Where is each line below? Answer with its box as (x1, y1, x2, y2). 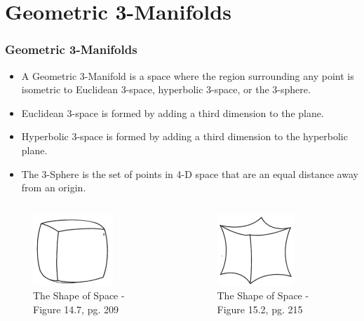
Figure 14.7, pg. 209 (33, 301, 119, 316)
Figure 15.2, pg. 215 (217, 301, 303, 316)
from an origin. (21, 180, 86, 195)
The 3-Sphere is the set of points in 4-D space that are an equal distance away (21, 166, 358, 181)
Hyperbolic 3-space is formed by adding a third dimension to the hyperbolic (21, 129, 348, 144)
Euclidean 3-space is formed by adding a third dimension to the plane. (21, 105, 324, 120)
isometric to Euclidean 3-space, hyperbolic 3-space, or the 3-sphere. (21, 82, 311, 97)
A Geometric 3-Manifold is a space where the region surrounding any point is (21, 68, 354, 83)
